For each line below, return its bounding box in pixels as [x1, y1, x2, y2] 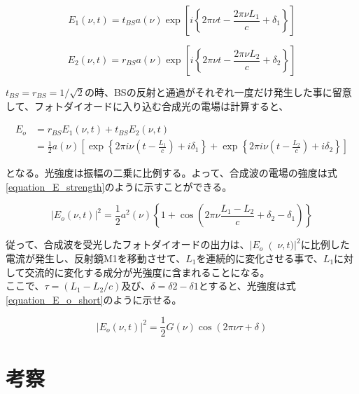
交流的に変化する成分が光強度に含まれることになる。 [24, 264, 270, 279]
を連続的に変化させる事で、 [196, 251, 323, 266]
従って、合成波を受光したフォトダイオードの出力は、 [6, 237, 250, 252]
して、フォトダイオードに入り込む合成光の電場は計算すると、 [6, 98, 289, 113]
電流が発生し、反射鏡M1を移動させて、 [6, 251, 186, 266]
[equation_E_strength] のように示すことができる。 [6, 179, 232, 193]
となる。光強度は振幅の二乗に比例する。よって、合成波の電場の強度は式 [6, 165, 337, 180]
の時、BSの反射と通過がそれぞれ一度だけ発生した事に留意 [84, 85, 352, 99]
